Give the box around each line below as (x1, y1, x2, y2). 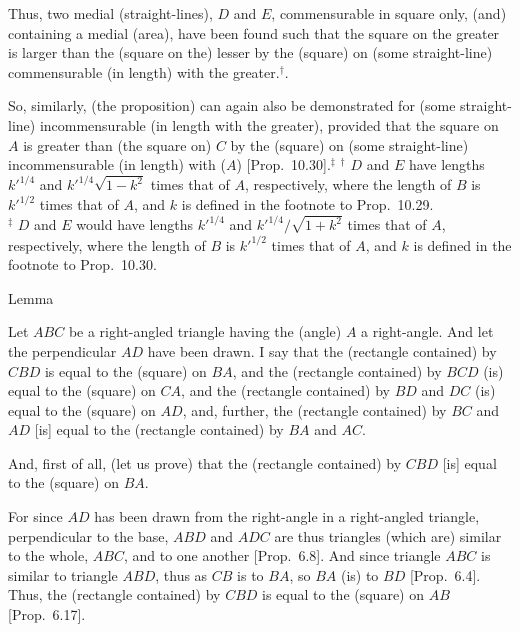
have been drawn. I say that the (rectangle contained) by (147, 340, 497, 361)
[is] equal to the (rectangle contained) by (34, 419, 284, 440)
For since (8, 506, 63, 527)
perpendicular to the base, (8, 525, 169, 546)
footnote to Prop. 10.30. (8, 254, 157, 275)
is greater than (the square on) (23, 134, 212, 155)
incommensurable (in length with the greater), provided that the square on (39, 114, 499, 135)
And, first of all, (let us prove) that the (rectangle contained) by (8, 452, 402, 473)
